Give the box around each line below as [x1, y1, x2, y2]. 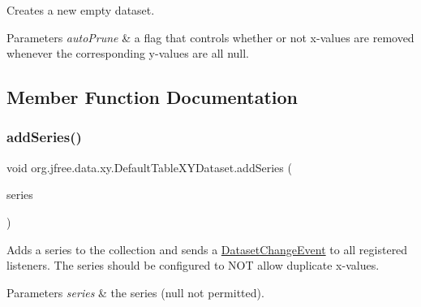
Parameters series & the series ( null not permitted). [6, 283, 264, 301]
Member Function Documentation [6, 84, 299, 110]
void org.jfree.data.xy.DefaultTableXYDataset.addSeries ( [6, 158, 292, 175]
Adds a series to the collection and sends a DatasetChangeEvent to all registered [6, 240, 408, 257]
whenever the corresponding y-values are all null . [6, 45, 250, 62]
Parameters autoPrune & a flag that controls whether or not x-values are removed [6, 28, 415, 45]
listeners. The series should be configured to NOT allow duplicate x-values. [6, 257, 380, 274]
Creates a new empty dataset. [6, 2, 155, 18]
